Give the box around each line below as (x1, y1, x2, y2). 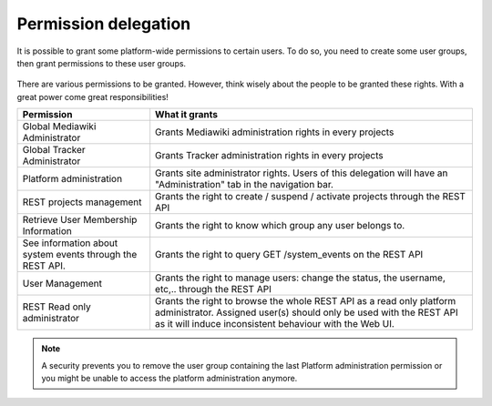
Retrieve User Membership (22, 214, 138, 227)
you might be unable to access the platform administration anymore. (41, 372, 298, 383)
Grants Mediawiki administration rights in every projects (155, 126, 395, 138)
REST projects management (22, 196, 142, 208)
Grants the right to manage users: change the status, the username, (155, 271, 446, 284)
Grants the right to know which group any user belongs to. (155, 219, 405, 232)
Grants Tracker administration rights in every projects (155, 149, 384, 162)
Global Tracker (22, 144, 86, 157)
